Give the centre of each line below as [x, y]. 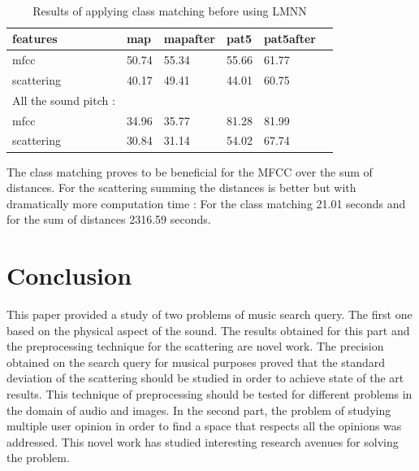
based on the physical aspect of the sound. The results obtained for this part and [208, 330]
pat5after [289, 39]
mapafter [189, 39]
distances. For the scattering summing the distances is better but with [181, 188]
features [35, 39]
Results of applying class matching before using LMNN [170, 10]
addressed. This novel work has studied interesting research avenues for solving [203, 441]
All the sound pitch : [64, 100]
